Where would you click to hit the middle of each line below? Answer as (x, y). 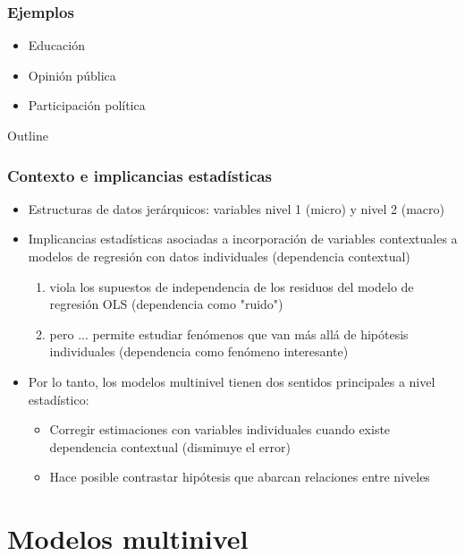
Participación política (87, 105)
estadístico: (59, 399)
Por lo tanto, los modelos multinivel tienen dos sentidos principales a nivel (232, 381)
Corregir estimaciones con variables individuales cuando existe (220, 429)
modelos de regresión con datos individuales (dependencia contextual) (219, 256)
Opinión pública (72, 75)
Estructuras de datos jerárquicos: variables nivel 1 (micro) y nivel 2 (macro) (236, 208)
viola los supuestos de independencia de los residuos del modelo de (232, 286)
